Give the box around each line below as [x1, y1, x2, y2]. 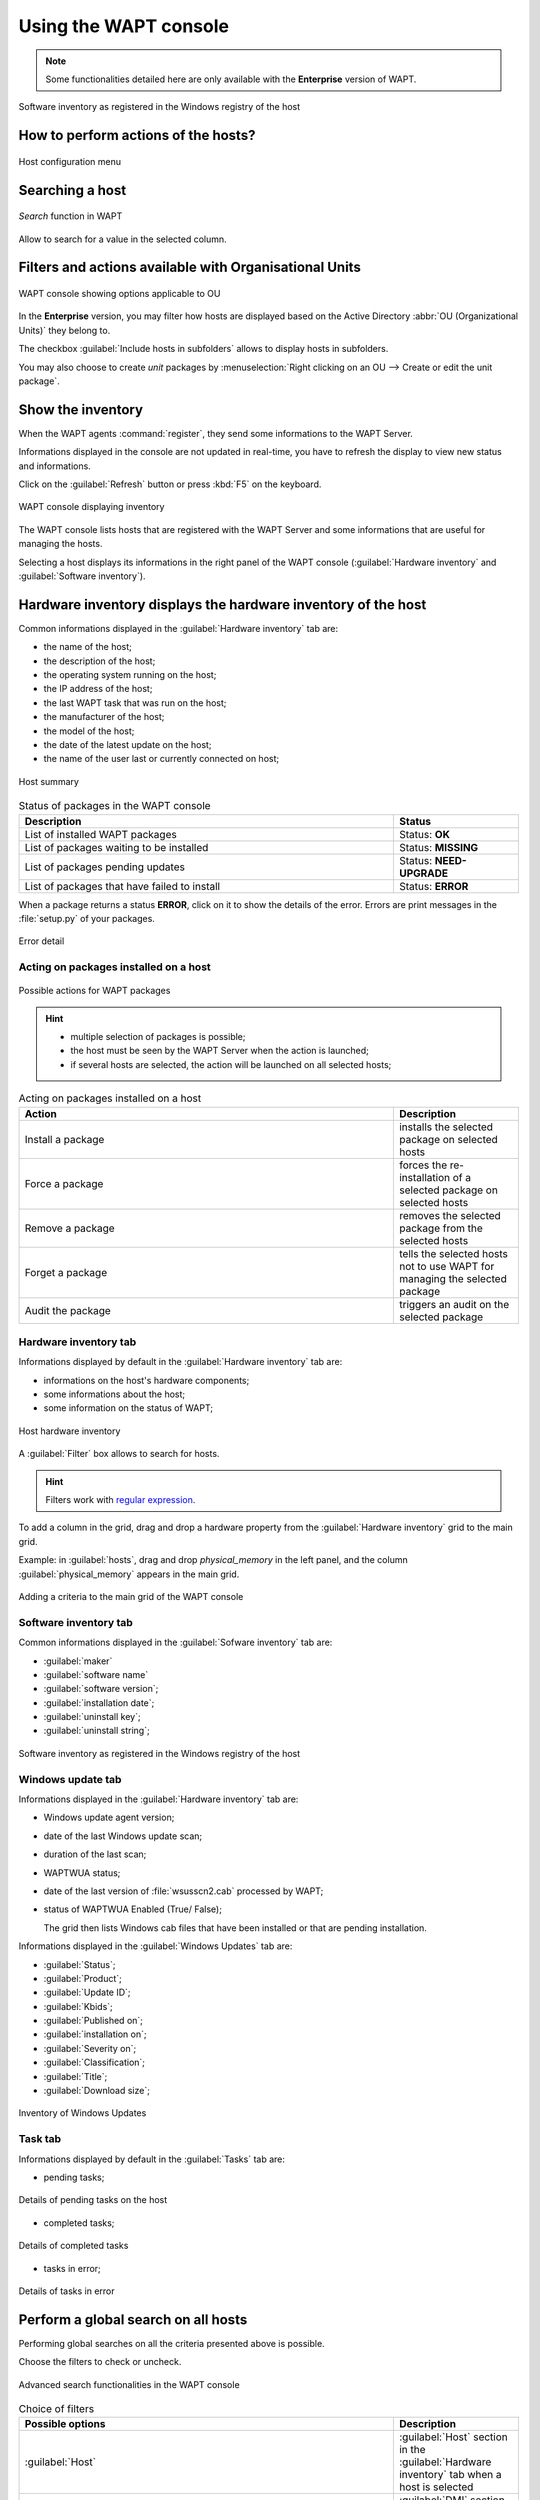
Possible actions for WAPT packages [18, 985, 171, 997]
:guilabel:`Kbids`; [43, 2000, 114, 2012]
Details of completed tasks [18, 2240, 129, 2252]
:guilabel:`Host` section [398, 2430, 509, 2444]
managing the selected [398, 1271, 507, 1285]
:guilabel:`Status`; [43, 1958, 116, 1970]
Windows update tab [18, 1772, 122, 1786]
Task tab [18, 2132, 62, 2146]
